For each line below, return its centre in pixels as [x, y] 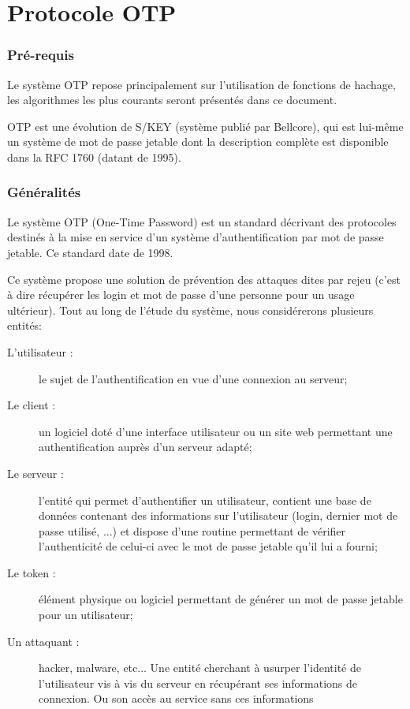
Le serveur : [35, 473]
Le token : [32, 572]
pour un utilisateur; [86, 615]
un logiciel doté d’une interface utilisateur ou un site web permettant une [216, 431]
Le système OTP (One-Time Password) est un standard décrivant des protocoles [202, 221]
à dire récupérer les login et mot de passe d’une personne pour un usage [181, 295]
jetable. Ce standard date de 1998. [90, 252]
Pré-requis [41, 55]
